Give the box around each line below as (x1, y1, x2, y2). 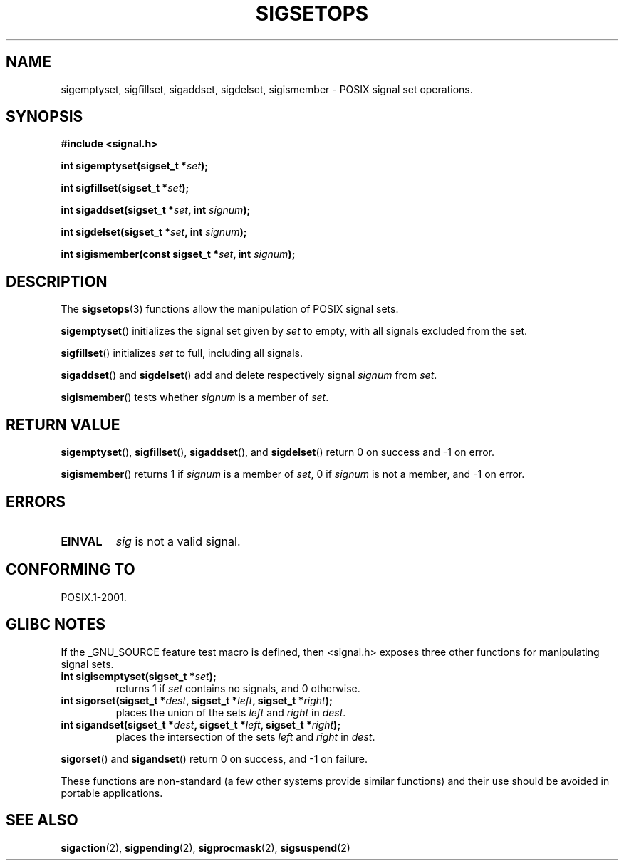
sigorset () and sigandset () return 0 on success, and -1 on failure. (61, 752, 368, 765)
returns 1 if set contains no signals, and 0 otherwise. (115, 682, 360, 694)
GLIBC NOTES (6, 615, 105, 634)
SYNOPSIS (6, 108, 83, 126)
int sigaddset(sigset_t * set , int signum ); (61, 204, 251, 216)
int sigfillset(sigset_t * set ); (61, 182, 189, 194)
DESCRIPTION (6, 272, 108, 291)
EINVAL (61, 533, 103, 548)
